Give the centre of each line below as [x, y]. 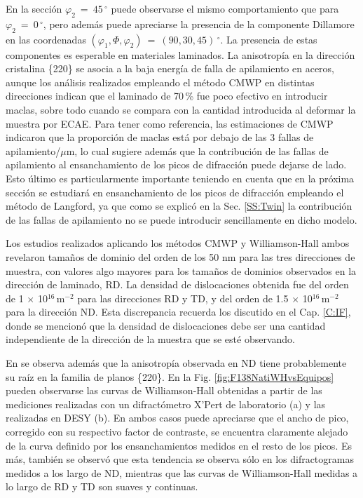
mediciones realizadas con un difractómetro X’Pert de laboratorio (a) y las [166, 404]
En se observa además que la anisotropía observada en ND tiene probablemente [176, 363]
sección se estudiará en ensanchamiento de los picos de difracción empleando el [175, 192]
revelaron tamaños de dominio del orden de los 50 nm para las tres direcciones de [180, 256]
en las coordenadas [46, 39]
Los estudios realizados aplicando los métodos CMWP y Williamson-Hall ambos [178, 243]
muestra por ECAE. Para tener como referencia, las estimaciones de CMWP [170, 123]
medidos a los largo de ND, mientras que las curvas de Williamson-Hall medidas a [182, 472]
